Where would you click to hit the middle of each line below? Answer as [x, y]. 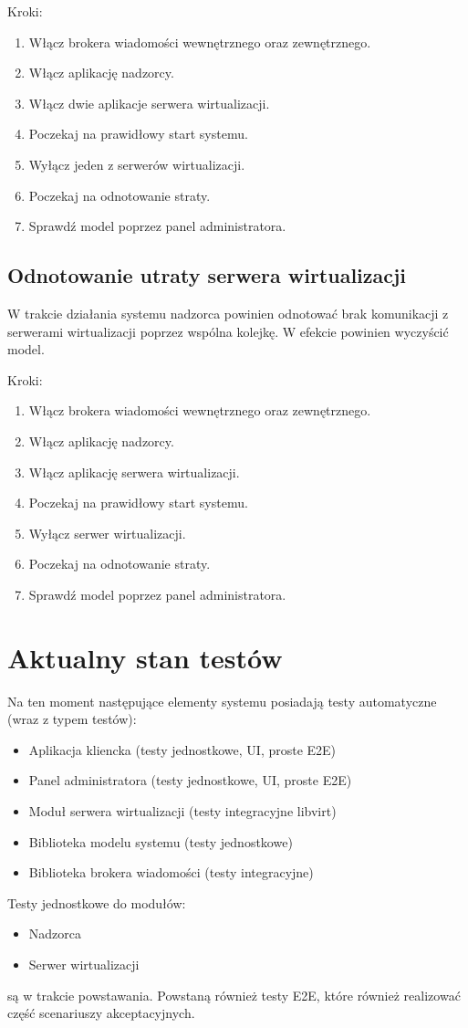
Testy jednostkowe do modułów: [97, 902]
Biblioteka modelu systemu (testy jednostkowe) [161, 841]
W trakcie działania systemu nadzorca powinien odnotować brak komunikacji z [228, 313]
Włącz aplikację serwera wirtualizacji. [134, 472]
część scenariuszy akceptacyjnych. [101, 1013]
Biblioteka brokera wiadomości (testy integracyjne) [171, 872]
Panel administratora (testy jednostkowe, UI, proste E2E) [190, 780]
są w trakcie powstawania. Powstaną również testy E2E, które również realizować [234, 995]
